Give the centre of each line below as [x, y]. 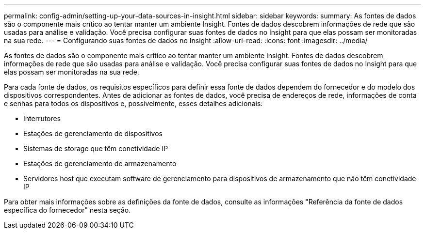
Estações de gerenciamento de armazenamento [100, 163]
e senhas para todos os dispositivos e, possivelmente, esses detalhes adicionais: [133, 103]
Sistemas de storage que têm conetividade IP [96, 148]
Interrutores [42, 118]
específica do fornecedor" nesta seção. [67, 210]
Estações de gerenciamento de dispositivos [93, 133]
